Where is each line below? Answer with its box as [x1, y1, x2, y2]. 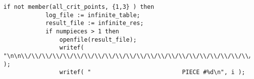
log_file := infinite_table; [45, 11, 140, 19]
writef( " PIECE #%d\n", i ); [59, 69, 245, 76]
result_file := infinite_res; [45, 20, 144, 27]
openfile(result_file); [59, 36, 137, 43]
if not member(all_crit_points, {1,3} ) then [3, 3, 154, 10]
